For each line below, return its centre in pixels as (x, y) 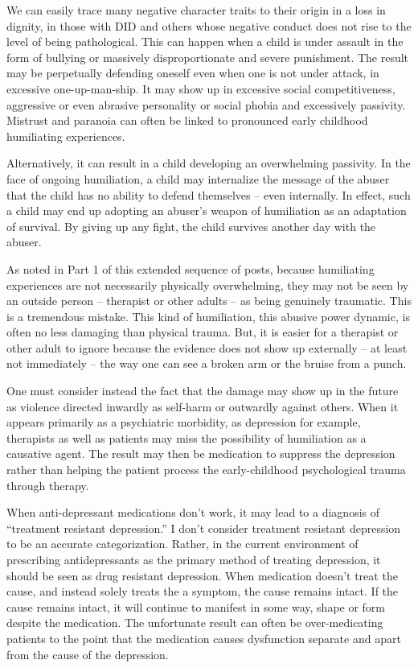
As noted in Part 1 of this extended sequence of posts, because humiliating (191, 268)
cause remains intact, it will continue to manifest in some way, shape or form (196, 606)
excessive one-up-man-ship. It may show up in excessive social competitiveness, (201, 88)
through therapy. (48, 485)
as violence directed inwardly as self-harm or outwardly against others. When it (203, 406)
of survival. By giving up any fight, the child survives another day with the (191, 226)
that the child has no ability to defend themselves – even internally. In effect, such (209, 194)
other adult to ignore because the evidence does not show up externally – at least (207, 347)
